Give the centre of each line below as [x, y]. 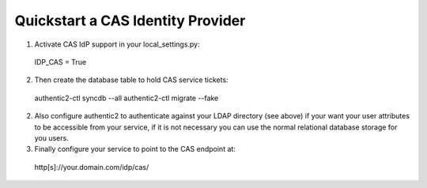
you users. [51, 137]
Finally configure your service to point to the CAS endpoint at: [135, 149]
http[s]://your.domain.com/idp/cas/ [92, 167]
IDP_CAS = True [60, 62]
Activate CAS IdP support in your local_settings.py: [117, 44]
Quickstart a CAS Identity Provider [130, 21]
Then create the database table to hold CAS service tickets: [131, 80]
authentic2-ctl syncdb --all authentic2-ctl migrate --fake [127, 98]
